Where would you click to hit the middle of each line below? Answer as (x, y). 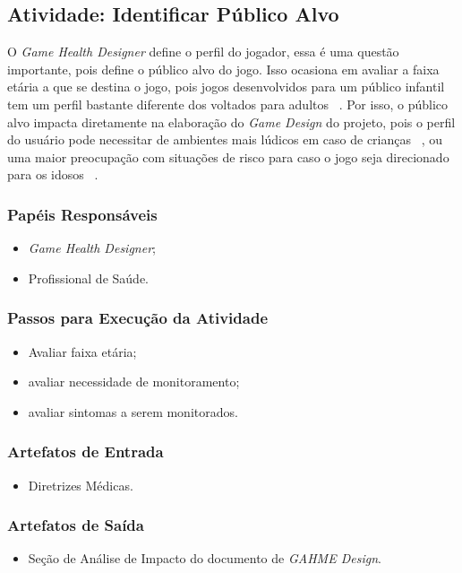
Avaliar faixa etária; (82, 351)
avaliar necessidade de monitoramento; (134, 382)
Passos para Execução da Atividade (138, 318)
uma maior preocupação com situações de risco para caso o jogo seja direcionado (228, 156)
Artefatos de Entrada (86, 451)
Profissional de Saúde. (88, 278)
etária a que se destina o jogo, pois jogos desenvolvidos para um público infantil (226, 87)
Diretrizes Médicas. (81, 485)
